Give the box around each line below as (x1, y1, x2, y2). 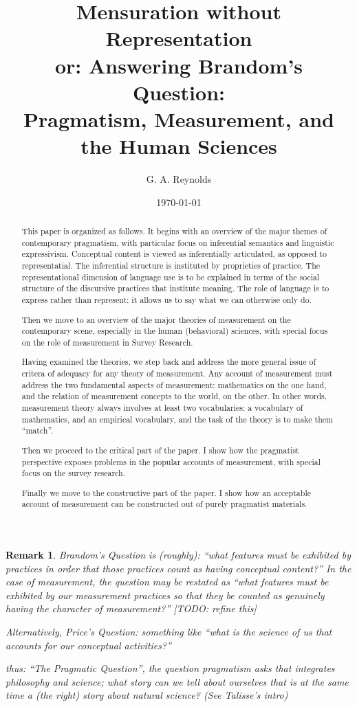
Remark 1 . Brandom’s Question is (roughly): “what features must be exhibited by (6, 548, 351, 562)
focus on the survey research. (21, 467, 126, 479)
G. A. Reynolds (146, 172, 212, 186)
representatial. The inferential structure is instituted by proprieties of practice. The (21, 260, 321, 271)
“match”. (21, 425, 53, 436)
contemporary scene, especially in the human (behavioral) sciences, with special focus (21, 325, 328, 337)
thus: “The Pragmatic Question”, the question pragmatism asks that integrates (6, 661, 335, 675)
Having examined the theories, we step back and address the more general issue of (21, 356, 316, 368)
